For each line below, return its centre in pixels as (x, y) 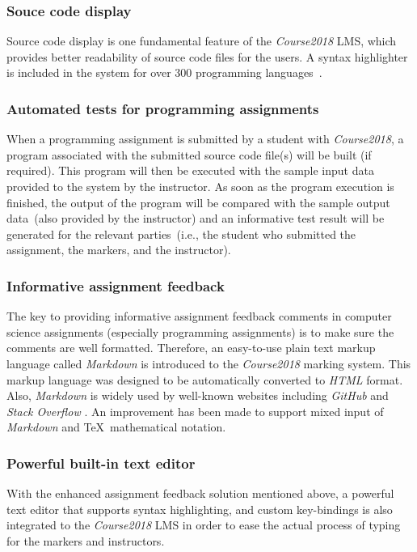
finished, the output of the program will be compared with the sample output (198, 202)
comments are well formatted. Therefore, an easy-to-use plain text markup (191, 348)
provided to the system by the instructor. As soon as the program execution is (200, 186)
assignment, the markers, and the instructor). (119, 250)
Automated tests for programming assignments (163, 108)
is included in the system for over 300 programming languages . (164, 72)
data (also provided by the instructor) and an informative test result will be (196, 218)
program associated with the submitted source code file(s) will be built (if (189, 154)
